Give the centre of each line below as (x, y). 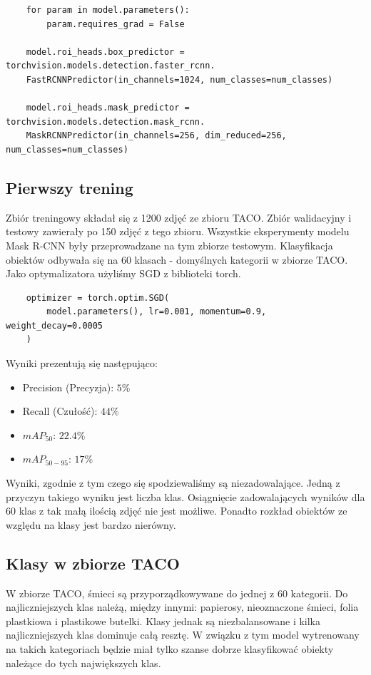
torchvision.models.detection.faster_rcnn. (111, 66)
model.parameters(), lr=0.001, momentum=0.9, (157, 312)
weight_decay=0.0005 (55, 325)
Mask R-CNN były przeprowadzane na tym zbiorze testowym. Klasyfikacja (169, 245)
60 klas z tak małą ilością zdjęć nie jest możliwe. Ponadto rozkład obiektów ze (177, 511)
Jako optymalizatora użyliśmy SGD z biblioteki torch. (123, 273)
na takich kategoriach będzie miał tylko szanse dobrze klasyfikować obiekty (170, 649)
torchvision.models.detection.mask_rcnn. (106, 122)
